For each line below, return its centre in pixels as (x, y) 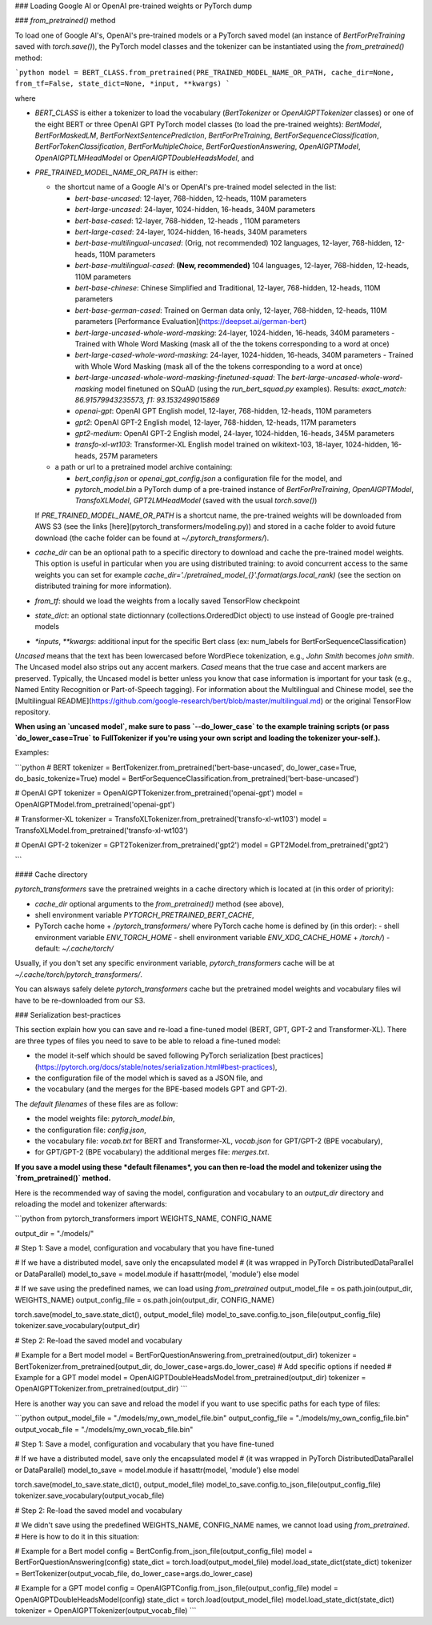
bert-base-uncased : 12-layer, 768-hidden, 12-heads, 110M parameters (191, 198)
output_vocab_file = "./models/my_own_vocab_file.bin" (104, 1429)
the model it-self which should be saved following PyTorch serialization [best (162, 1055)
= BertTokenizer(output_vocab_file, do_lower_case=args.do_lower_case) (134, 1573)
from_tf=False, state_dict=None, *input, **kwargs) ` (122, 84)
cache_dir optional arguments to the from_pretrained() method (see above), (159, 903)
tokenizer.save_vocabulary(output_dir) (78, 1326)
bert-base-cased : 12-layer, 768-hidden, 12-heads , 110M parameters (188, 221)
